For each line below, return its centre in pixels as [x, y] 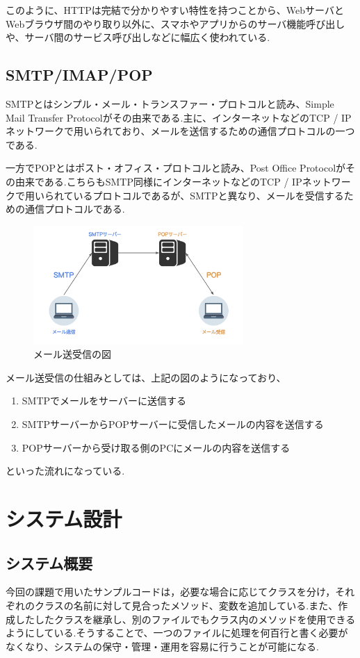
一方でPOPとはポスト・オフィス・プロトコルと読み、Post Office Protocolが [176, 168]
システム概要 [49, 562]
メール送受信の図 [72, 354]
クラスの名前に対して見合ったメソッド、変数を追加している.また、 [186, 606]
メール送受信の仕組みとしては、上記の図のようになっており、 [146, 377]
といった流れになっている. [65, 471]
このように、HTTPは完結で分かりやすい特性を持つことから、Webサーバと [175, 10]
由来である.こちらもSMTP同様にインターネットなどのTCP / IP [158, 181]
